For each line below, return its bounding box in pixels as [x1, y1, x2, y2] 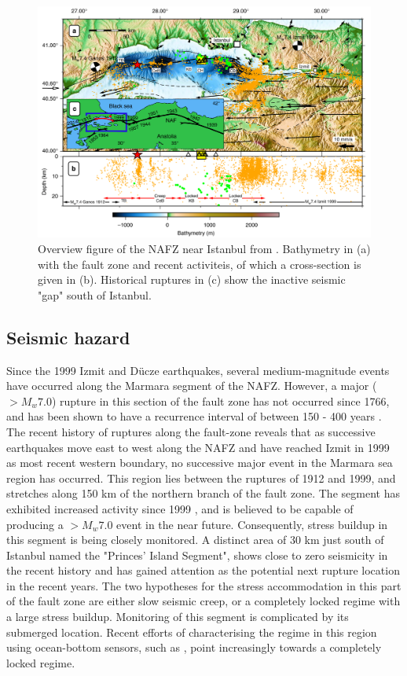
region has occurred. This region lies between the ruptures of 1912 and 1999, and [6, 469, 396, 486]
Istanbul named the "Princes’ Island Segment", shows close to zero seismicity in [6, 546, 388, 563]
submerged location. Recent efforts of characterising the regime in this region [6, 623, 377, 640]
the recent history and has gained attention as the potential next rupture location [6, 562, 400, 579]
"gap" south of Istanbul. [38, 286, 152, 303]
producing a [6, 516, 64, 532]
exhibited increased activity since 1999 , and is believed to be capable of [6, 500, 354, 516]
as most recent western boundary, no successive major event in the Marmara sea [6, 454, 393, 471]
